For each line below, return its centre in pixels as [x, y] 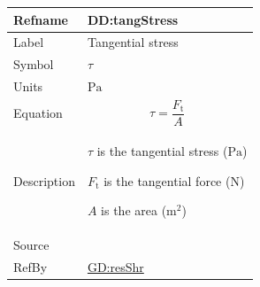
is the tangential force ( [167, 180]
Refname [41, 19]
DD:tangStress [133, 19]
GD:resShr [115, 267]
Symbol [34, 64]
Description [44, 180]
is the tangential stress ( [162, 151]
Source [31, 245]
